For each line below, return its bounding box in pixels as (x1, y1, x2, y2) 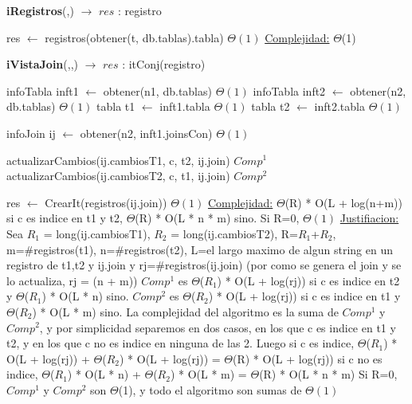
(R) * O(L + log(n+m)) (284, 194, 403, 210)
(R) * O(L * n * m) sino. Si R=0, (135, 210, 300, 226)
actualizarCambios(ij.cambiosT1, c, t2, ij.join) (6, 151, 230, 168)
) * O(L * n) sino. (41, 288, 129, 304)
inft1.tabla (159, 98, 210, 115)
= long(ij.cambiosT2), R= (171, 225, 298, 241)
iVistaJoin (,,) (6, 56, 79, 73)
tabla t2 (251, 98, 290, 115)
